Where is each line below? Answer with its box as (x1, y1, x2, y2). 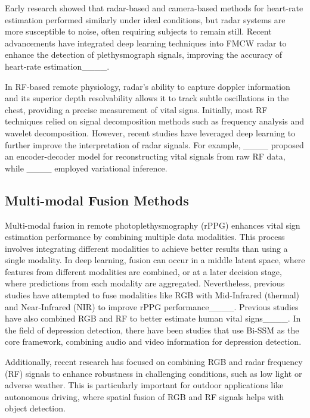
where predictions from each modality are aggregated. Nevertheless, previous (5, 277, 285, 289)
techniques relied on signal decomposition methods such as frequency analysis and (5, 115, 304, 127)
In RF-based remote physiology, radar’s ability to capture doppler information (5, 80, 290, 92)
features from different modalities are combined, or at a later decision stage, (5, 265, 282, 277)
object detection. (5, 402, 66, 414)
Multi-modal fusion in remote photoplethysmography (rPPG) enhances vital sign (5, 219, 300, 231)
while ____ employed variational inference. (5, 161, 168, 174)
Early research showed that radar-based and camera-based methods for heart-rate (5, 2, 303, 14)
